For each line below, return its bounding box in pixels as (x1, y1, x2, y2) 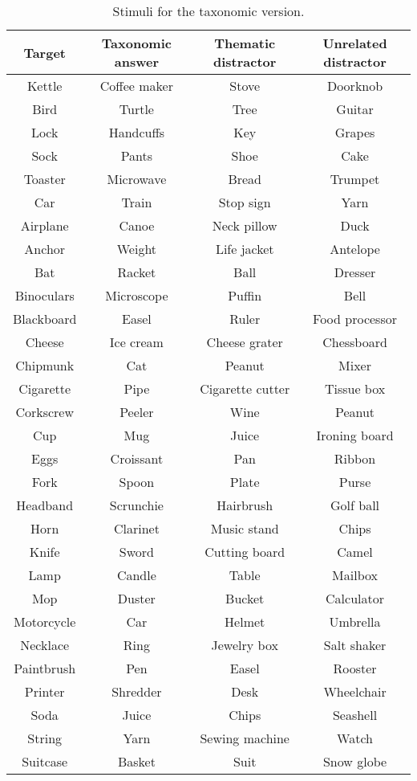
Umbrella (329, 612, 381, 631)
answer (114, 52, 159, 71)
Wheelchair (323, 682, 387, 701)
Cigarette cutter (200, 379, 290, 398)
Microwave (107, 170, 167, 188)
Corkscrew (15, 403, 74, 421)
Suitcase (22, 752, 68, 771)
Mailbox (332, 566, 378, 584)
